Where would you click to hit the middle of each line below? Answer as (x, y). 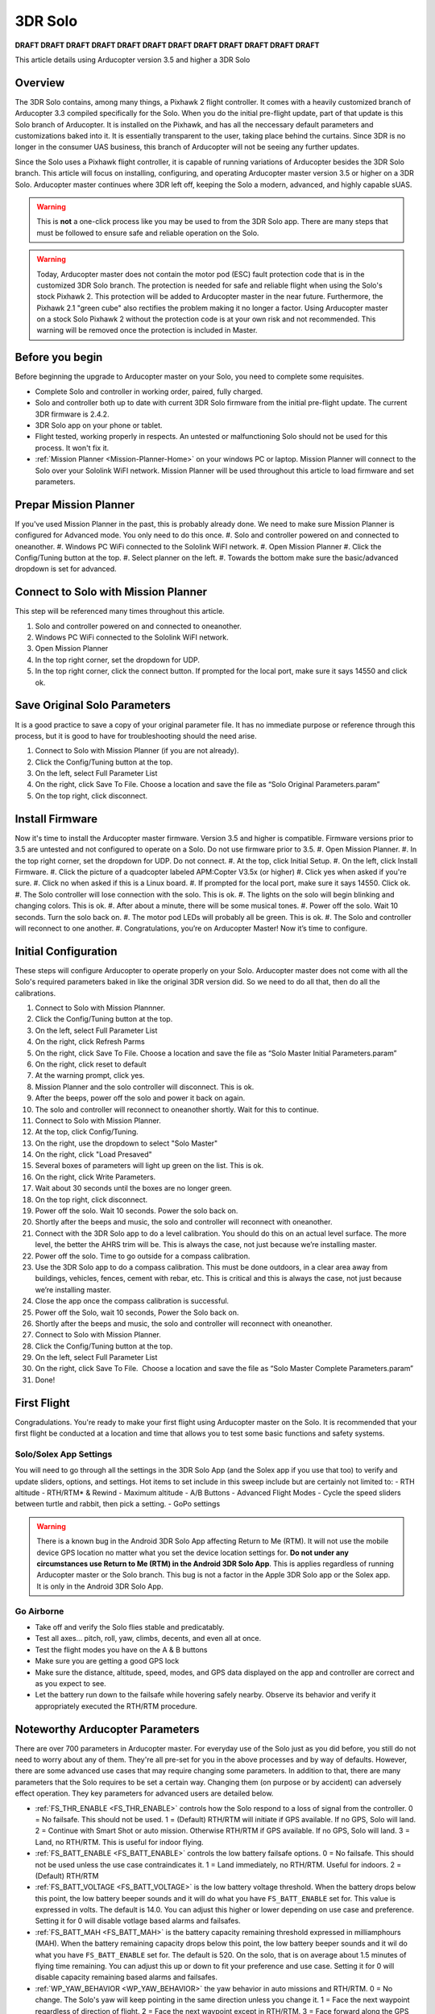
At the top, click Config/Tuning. (87, 1132)
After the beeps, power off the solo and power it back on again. (140, 1098)
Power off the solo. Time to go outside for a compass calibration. (143, 1256)
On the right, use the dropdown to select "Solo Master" (126, 1143)
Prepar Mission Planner (75, 505)
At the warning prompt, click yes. (90, 1075)
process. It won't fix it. (72, 448)
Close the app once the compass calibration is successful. (132, 1301)
